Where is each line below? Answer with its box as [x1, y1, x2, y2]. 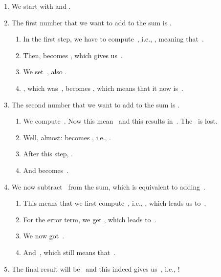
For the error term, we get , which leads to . [23, 214, 156, 224]
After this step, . [23, 149, 73, 159]
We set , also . [23, 66, 67, 77]
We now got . [23, 231, 65, 241]
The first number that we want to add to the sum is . [11, 17, 172, 27]
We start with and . [11, 1, 71, 11]
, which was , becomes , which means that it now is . [23, 83, 183, 93]
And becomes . [23, 165, 69, 175]
